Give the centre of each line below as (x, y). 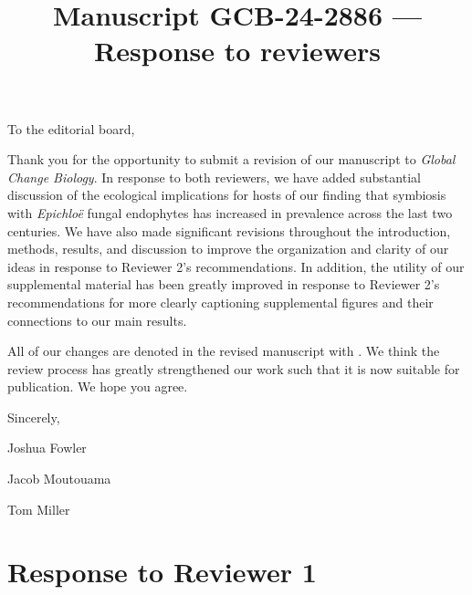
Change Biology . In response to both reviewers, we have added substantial (214, 177)
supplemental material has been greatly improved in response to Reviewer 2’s (224, 284)
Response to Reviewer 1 (162, 572)
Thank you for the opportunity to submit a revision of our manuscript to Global (231, 159)
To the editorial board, (71, 128)
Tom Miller (39, 509)
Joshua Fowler (47, 448)
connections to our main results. (97, 320)
